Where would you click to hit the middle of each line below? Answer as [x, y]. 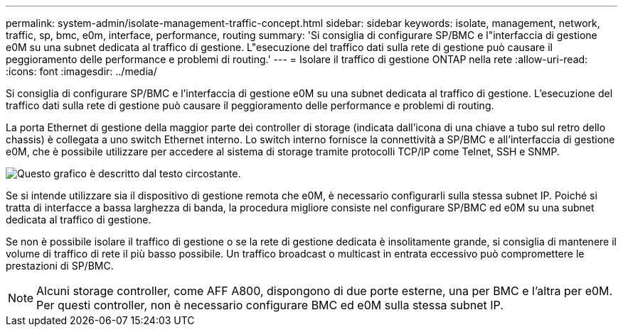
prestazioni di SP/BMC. [60, 266]
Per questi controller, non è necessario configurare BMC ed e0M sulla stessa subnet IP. [270, 305]
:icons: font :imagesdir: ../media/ [81, 71]
